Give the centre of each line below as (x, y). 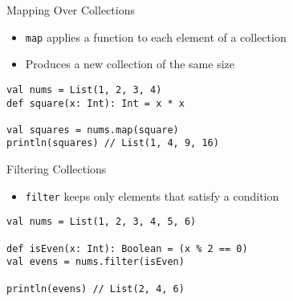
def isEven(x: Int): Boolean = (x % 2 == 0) (127, 248)
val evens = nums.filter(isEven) (96, 262)
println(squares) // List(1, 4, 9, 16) (113, 143)
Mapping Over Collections (71, 10)
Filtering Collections (57, 169)
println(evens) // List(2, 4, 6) (96, 289)
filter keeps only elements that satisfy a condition (152, 195)
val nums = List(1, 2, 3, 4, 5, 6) (102, 222)
